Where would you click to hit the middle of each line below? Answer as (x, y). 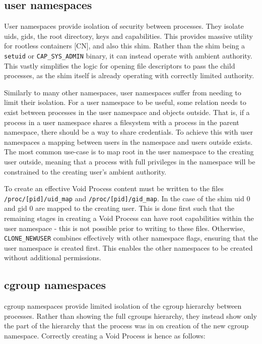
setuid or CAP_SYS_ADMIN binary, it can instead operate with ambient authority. (128, 55)
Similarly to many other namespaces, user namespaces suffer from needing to (123, 92)
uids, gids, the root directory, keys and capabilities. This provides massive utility (128, 36)
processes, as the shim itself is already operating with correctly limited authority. (129, 75)
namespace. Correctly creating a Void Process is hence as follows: (105, 336)
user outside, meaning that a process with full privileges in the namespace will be (130, 161)
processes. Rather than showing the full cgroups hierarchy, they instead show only (130, 316)
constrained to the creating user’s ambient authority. (85, 171)
